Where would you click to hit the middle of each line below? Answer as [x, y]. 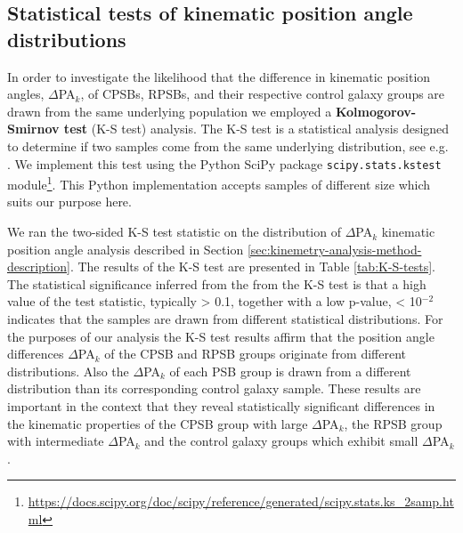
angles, [26, 94]
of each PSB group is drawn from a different [290, 371]
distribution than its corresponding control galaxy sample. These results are [214, 388]
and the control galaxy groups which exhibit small [281, 441]
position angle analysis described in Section [126, 249]
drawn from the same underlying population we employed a [170, 111]
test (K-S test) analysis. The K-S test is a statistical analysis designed [256, 129]
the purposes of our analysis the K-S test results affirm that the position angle [221, 336]
